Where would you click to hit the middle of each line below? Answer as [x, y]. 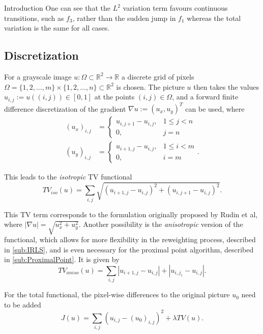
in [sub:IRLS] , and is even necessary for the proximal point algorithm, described [129, 249]
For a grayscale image [38, 76]
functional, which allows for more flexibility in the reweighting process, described [130, 239]
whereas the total [214, 18]
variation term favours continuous [175, 8]
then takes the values [226, 86]
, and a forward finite [205, 97]
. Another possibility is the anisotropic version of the [161, 224]
